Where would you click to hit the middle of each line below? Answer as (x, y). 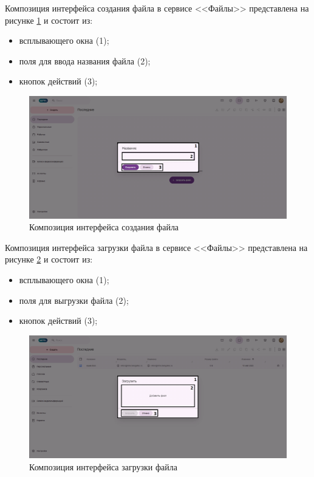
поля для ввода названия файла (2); (85, 60)
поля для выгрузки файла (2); (74, 300)
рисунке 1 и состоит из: (49, 20)
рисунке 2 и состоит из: (49, 259)
